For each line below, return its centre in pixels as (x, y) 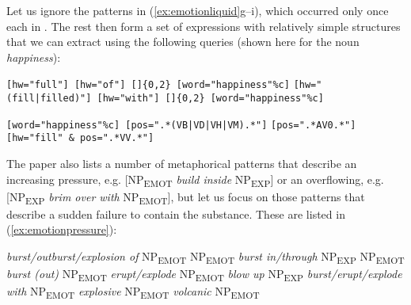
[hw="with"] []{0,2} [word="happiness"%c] (210, 99)
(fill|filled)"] (49, 99)
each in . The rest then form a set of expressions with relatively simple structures (204, 26)
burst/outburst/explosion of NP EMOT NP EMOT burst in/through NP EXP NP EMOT (205, 257)
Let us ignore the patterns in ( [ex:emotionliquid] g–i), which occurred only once (198, 10)
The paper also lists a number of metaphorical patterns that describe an (182, 163)
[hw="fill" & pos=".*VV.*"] (80, 138)
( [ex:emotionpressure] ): (62, 229)
